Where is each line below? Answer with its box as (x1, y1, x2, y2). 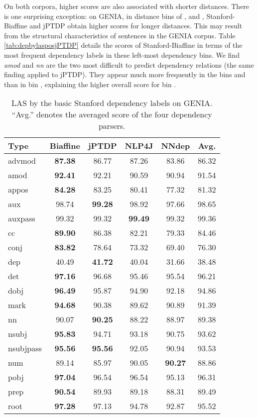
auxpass (8, 212, 35, 224)
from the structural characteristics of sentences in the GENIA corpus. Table (4, 30, 236, 40)
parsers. (98, 120, 126, 132)
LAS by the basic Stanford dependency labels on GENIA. (11, 97, 213, 109)
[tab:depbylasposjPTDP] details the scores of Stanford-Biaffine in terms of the (4, 40, 243, 50)
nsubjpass (8, 342, 42, 354)
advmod (8, 155, 36, 167)
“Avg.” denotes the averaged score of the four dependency (11, 108, 212, 120)
